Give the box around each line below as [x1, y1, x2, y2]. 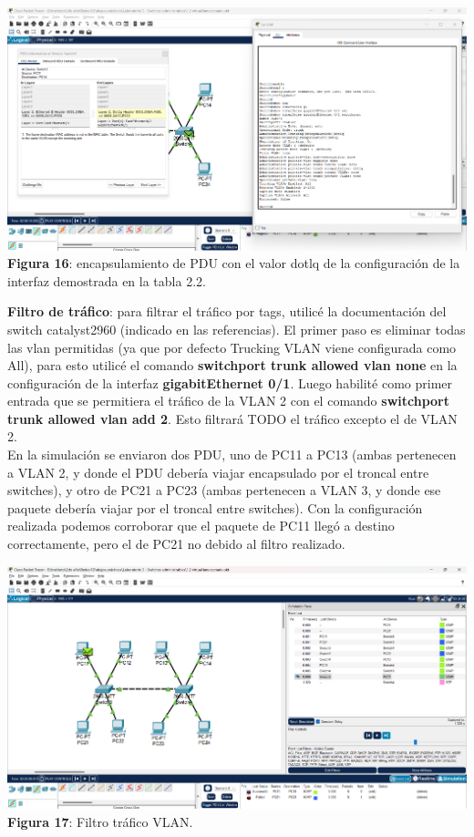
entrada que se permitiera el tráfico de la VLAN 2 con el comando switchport [7, 391, 449, 410]
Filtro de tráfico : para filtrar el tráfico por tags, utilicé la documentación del [7, 302, 447, 321]
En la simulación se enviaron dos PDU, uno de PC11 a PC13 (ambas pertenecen [7, 445, 457, 464]
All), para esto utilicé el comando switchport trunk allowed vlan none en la [7, 356, 458, 375]
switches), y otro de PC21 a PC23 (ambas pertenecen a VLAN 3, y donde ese [7, 480, 441, 500]
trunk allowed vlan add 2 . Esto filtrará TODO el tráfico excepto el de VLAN [7, 408, 458, 428]
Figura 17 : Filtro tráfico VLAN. [7, 811, 193, 831]
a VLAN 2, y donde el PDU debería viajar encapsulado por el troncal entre [7, 462, 429, 481]
